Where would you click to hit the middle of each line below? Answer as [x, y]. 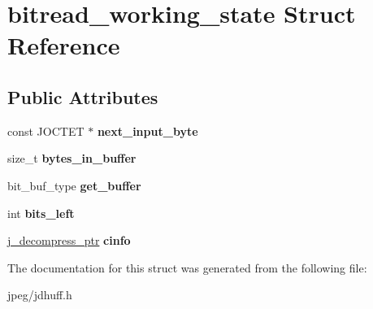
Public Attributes [83, 96]
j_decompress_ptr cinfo [69, 240]
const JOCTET [46, 131]
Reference [64, 45]
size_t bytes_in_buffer [72, 158]
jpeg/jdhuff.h [40, 295]
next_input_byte [147, 131]
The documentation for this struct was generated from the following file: [187, 267]
